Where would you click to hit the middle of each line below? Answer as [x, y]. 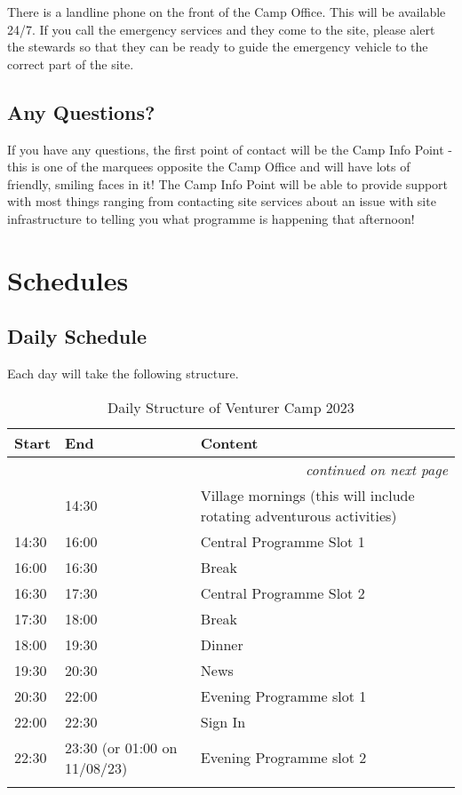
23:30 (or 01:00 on [121, 747]
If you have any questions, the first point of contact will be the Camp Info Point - [230, 149]
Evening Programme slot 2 [283, 758]
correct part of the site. [71, 64]
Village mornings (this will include [307, 495]
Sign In [223, 721]
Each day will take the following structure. [123, 374]
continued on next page [377, 469]
